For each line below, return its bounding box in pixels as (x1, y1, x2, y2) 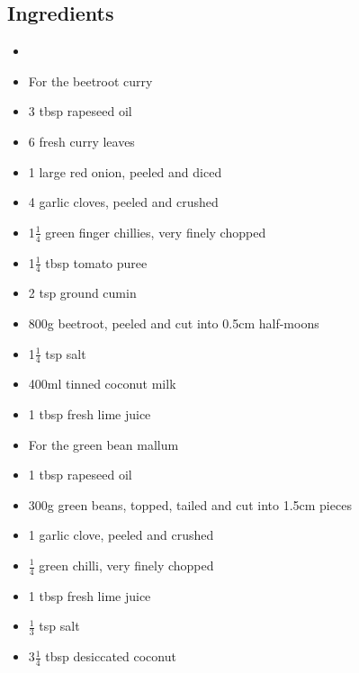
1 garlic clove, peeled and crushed (28, 525, 214, 544)
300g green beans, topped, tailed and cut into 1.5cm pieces (28, 495, 352, 514)
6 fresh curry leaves (28, 131, 135, 150)
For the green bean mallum (28, 435, 179, 453)
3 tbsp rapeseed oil (28, 102, 132, 121)
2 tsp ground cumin (28, 283, 137, 302)
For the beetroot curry (28, 71, 153, 90)
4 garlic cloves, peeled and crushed (28, 193, 219, 211)
